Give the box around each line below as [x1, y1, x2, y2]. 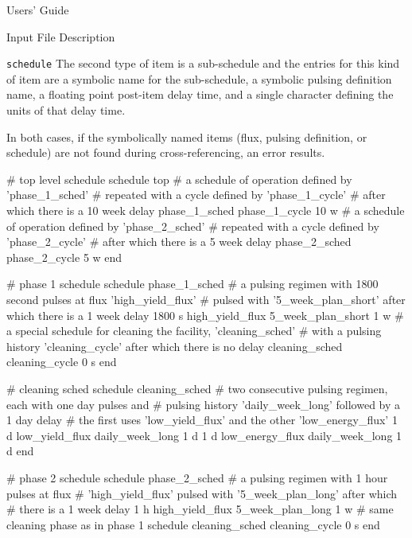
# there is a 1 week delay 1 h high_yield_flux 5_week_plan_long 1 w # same [6, 501, 394, 517]
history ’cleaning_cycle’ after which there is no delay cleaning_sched [6, 337, 343, 354]
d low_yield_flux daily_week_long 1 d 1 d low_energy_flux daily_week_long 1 [6, 427, 402, 443]
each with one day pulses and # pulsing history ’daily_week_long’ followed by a [6, 396, 401, 412]
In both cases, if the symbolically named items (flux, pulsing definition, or [6, 128, 367, 145]
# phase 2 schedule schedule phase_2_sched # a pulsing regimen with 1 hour [6, 469, 388, 485]
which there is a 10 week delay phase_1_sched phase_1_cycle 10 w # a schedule [6, 202, 405, 218]
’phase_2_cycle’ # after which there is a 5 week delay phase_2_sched [6, 233, 352, 250]
